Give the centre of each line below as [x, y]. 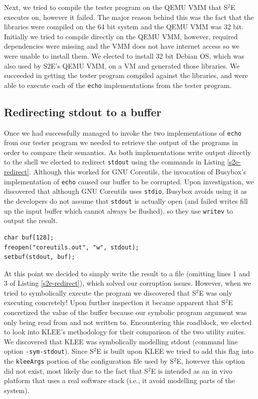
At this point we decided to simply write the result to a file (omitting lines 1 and [127, 273]
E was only [216, 292]
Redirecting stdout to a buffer [83, 112]
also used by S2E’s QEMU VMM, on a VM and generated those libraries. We [122, 65]
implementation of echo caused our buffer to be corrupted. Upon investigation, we [129, 181]
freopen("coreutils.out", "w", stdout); [72, 247]
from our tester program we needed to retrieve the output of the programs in [121, 142]
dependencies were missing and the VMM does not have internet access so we [122, 46]
